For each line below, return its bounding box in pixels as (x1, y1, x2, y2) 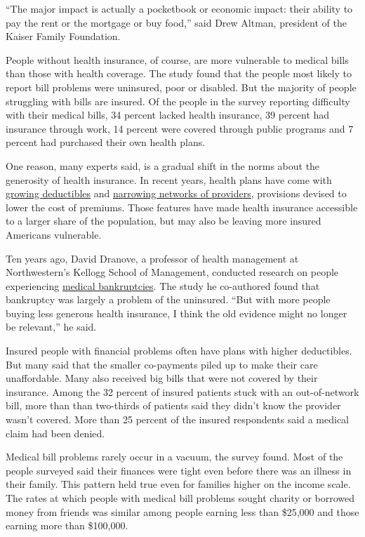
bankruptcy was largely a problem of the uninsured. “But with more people (6, 292, 331, 307)
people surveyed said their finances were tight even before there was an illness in (6, 463, 352, 477)
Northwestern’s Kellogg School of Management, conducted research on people (6, 265, 339, 279)
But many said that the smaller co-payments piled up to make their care (6, 357, 318, 371)
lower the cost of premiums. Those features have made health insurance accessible (6, 199, 358, 214)
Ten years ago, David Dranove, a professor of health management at (6, 251, 299, 265)
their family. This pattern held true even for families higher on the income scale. (6, 477, 351, 491)
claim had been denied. (6, 425, 105, 440)
